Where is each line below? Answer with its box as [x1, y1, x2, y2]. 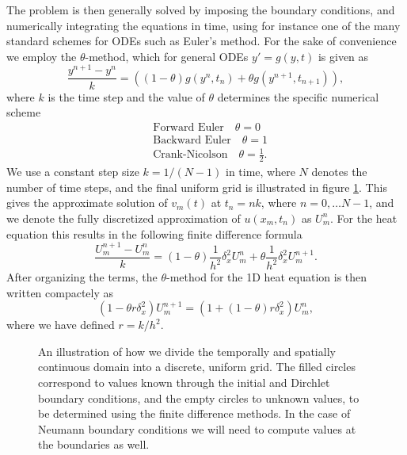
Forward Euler [153, 121, 224, 133]
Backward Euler [153, 134, 231, 146]
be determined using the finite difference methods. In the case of [38, 405, 351, 422]
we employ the [6, 48, 77, 64]
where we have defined [6, 316, 115, 333]
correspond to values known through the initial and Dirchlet [38, 373, 330, 390]
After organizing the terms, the [6, 269, 158, 285]
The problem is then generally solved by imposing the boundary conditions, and [6, 2, 395, 17]
